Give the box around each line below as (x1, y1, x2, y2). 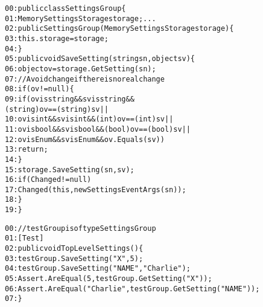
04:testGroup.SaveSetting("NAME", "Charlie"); (5, 264, 191, 273)
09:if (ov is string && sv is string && (5, 94, 135, 103)
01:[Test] (5, 234, 44, 243)
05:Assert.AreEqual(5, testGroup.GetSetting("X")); (5, 274, 212, 283)
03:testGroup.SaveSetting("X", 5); (5, 254, 144, 263)
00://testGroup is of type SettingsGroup (5, 224, 156, 233)
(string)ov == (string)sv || (5, 105, 109, 114)
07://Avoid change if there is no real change (5, 74, 165, 83)
